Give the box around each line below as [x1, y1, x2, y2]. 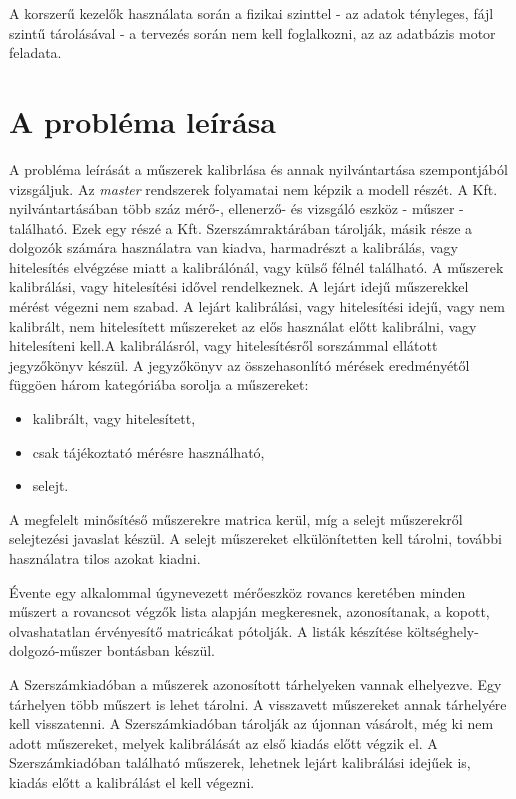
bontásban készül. [106, 640, 215, 661]
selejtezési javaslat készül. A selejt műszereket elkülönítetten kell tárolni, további [9, 528, 502, 549]
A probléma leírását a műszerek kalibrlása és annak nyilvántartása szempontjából [9, 158, 508, 179]
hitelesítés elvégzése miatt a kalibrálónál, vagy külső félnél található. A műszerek [9, 256, 504, 277]
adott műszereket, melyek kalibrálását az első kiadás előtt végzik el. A [9, 732, 438, 753]
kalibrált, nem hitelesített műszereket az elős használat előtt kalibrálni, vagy [9, 315, 477, 336]
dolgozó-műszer [9, 640, 103, 661]
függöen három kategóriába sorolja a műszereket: [9, 374, 309, 395]
